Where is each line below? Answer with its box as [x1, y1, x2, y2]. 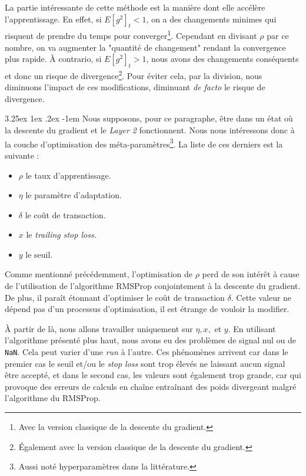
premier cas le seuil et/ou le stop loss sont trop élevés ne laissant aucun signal [5, 357, 285, 369]
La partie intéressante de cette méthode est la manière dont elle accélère [5, 1, 265, 13]
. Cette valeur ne [231, 291, 292, 303]
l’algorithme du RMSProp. [5, 392, 101, 404]
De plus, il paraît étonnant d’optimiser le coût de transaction [5, 291, 225, 303]
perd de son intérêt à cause [202, 268, 300, 280]
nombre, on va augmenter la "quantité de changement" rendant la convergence [5, 41, 286, 53]
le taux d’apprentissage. [25, 169, 111, 181]
